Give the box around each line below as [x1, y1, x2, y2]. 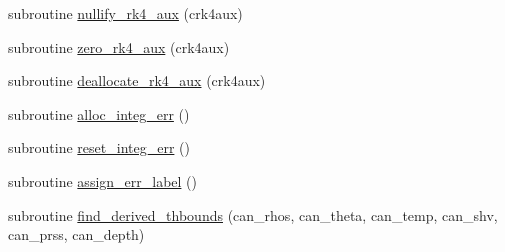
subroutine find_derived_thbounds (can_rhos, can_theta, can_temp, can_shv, [8, 204, 498, 225]
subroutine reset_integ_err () [8, 137, 190, 158]
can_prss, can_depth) [8, 224, 145, 245]
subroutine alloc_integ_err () [8, 103, 190, 124]
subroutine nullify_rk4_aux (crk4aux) [8, 3, 243, 23]
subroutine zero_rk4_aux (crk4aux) [8, 36, 230, 57]
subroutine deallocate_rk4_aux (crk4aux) [8, 70, 266, 91]
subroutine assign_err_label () [8, 170, 197, 191]
